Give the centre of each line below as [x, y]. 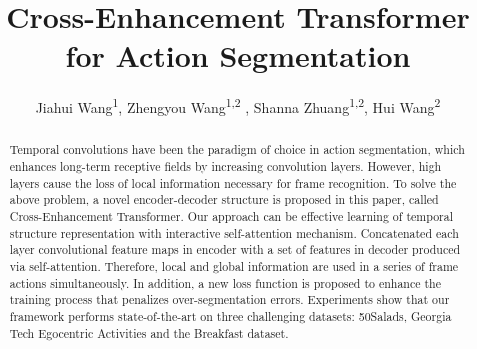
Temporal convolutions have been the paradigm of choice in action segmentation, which [237, 149]
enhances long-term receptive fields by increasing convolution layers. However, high [225, 166]
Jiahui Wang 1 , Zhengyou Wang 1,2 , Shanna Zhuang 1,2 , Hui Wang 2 [238, 105]
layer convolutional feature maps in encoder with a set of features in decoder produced [235, 249]
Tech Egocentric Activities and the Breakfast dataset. [149, 332]
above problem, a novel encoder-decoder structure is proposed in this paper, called [224, 199]
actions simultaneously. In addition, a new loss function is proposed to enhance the [225, 282]
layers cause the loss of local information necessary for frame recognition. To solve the [233, 182]
